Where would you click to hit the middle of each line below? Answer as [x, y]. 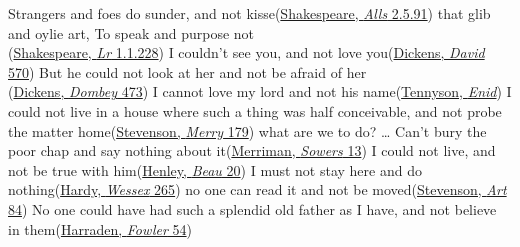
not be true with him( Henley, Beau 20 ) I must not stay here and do [215, 169]
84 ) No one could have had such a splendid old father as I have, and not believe [252, 208]
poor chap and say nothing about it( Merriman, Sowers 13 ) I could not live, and [252, 150]
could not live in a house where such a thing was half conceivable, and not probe [255, 110]
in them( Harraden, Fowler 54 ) [100, 228]
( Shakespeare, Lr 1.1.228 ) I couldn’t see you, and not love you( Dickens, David [246, 52]
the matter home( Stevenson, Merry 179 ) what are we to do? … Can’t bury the [247, 130]
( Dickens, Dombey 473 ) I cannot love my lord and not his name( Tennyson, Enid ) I [260, 91]
